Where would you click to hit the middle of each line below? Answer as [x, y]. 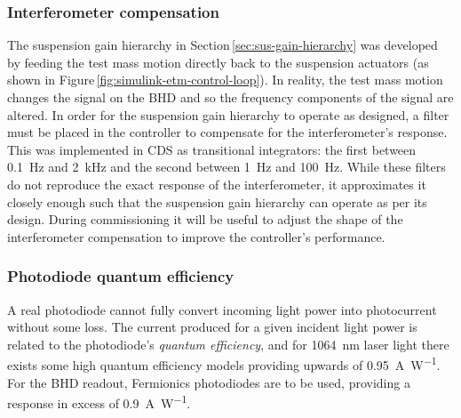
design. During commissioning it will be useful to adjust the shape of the [205, 219]
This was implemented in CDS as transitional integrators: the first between [212, 149]
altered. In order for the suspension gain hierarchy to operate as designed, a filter [228, 114]
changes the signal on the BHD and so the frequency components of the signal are [230, 97]
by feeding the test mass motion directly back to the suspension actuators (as [218, 62]
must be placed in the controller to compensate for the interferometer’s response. [227, 132]
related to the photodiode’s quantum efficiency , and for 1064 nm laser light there [228, 344]
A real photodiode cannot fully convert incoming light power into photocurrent [222, 309]
